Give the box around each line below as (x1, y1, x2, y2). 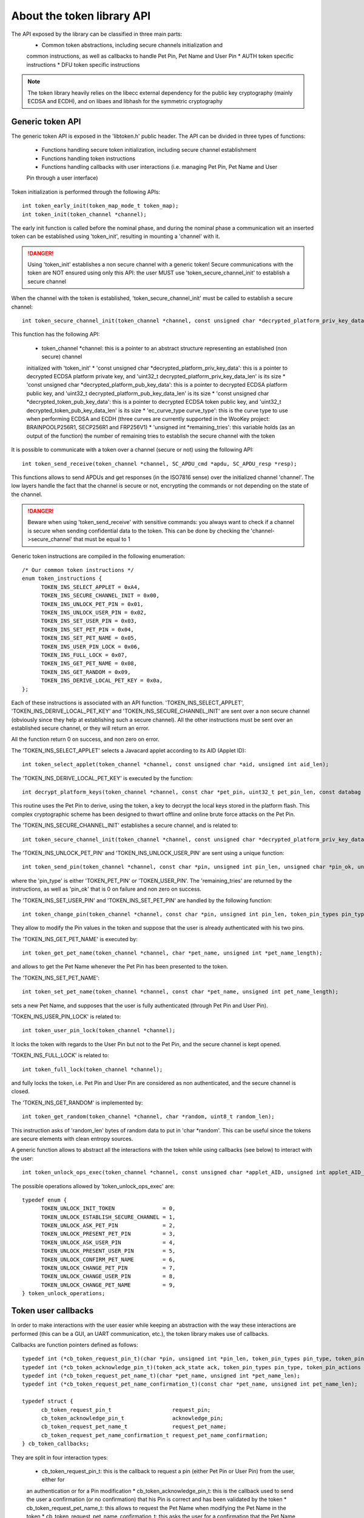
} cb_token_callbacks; (22, 1440, 90, 1448)
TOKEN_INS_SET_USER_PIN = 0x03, (41, 618, 138, 625)
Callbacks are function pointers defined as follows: (11, 1341, 138, 1348)
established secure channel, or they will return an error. (11, 724, 150, 732)
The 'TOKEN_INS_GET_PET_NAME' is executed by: (11, 935, 138, 942)
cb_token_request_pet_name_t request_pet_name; (41, 1423, 227, 1430)
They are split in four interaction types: (11, 1454, 109, 1461)
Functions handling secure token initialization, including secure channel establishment (41, 146, 257, 154)
